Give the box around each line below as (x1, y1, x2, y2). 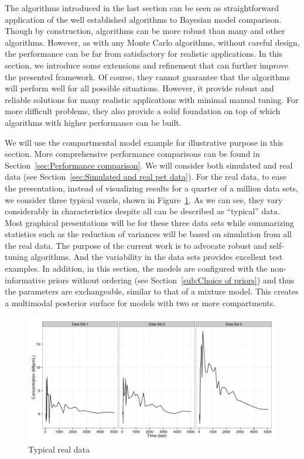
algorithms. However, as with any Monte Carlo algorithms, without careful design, (5, 36, 300, 48)
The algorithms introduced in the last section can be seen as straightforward (5, 2, 279, 13)
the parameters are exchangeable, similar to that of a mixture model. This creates (5, 285, 299, 297)
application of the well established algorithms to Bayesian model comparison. (5, 13, 282, 25)
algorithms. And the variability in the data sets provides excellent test (30, 251, 283, 263)
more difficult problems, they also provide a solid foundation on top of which (5, 105, 281, 117)
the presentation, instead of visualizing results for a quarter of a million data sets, (5, 181, 298, 194)
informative (5, 273, 46, 286)
